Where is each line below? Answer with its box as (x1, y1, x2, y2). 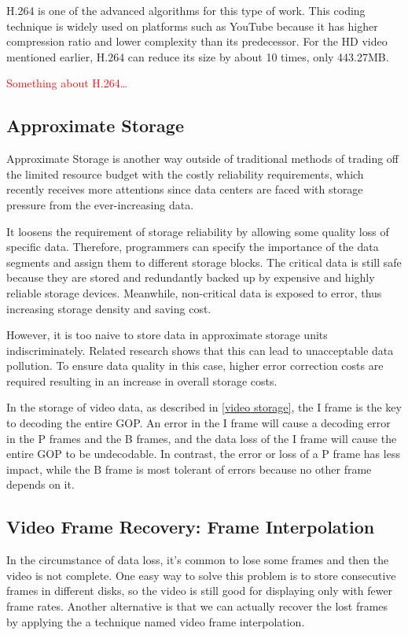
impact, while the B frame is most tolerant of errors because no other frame (6, 460, 372, 477)
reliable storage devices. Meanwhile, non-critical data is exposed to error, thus (6, 284, 382, 301)
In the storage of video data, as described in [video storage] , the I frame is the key (6, 399, 402, 415)
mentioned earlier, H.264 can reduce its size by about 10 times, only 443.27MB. (6, 48, 389, 65)
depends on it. (6, 476, 75, 493)
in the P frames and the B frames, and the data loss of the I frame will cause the (6, 430, 397, 446)
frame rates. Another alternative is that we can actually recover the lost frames (6, 598, 388, 615)
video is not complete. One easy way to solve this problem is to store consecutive (6, 567, 396, 583)
